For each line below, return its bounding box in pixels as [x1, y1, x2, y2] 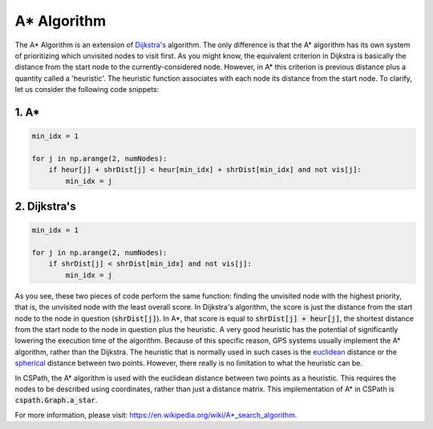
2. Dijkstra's [14, 200, 76, 214]
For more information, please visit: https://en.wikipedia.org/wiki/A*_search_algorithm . [14, 410, 297, 419]
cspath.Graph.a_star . [14, 395, 98, 405]
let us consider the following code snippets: [14, 85, 160, 94]
